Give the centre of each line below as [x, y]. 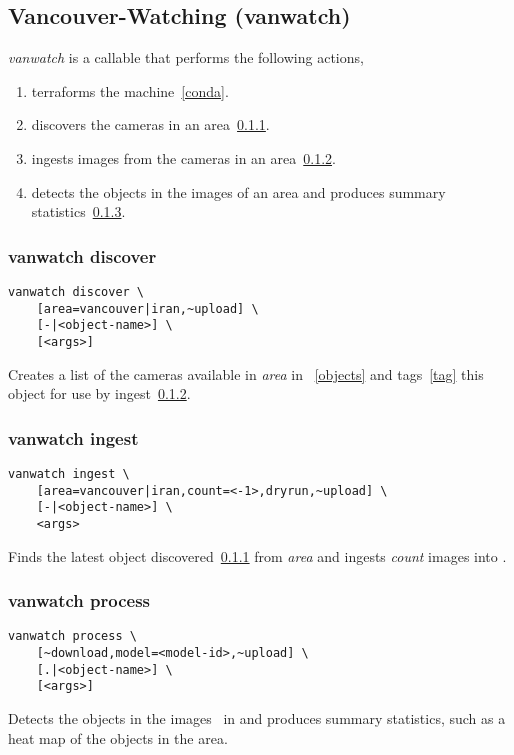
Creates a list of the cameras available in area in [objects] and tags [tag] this [246, 373]
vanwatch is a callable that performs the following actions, [186, 57]
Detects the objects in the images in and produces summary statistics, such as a [257, 718]
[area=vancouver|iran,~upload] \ [147, 308]
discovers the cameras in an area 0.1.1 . [150, 124]
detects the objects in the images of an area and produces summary [238, 191]
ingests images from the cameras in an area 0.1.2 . [183, 157]
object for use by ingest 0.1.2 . [99, 393]
